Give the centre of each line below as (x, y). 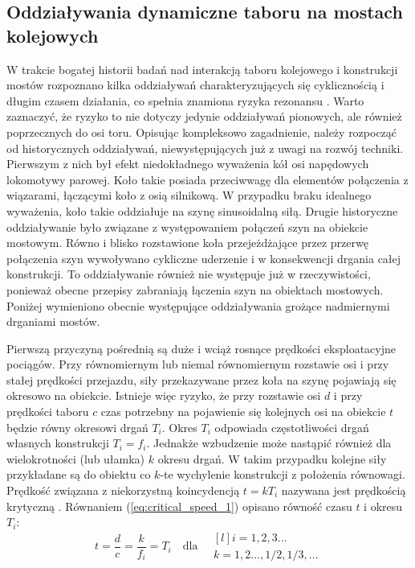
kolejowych (53, 35)
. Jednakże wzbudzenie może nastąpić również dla (269, 443)
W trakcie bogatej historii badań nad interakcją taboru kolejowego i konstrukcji (202, 69)
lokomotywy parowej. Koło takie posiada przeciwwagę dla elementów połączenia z (207, 179)
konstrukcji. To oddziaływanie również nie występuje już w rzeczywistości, (189, 274)
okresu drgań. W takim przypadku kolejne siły (272, 458)
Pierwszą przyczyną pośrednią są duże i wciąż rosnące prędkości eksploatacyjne (201, 348)
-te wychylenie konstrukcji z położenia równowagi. (283, 474)
